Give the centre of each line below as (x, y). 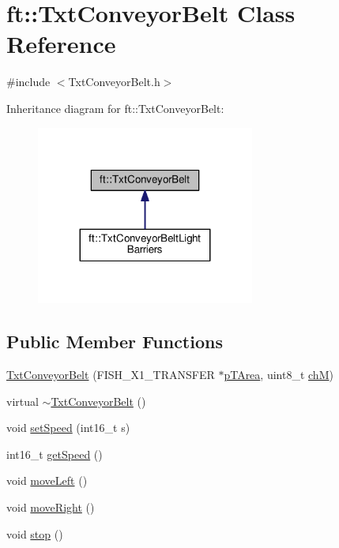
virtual (23, 401)
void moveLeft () (47, 480)
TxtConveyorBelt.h (114, 82)
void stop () (35, 533)
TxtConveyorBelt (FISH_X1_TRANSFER (111, 374)
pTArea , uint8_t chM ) (279, 374)
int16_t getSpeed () (55, 454)
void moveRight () (51, 507)
